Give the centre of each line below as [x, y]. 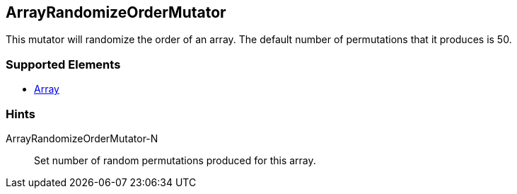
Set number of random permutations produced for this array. [175, 160]
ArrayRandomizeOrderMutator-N [82, 138]
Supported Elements [63, 64]
